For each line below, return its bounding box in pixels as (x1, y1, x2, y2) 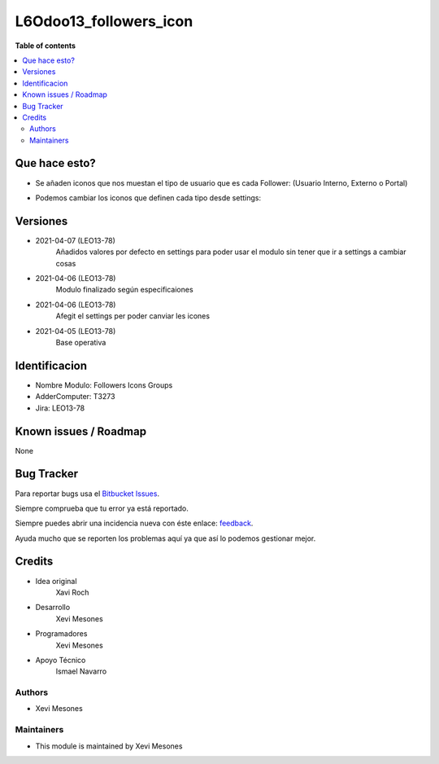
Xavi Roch (55, 587, 89, 597)
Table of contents (15, 41, 76, 50)
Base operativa (55, 338, 106, 347)
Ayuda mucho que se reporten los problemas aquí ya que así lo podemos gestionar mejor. (15, 533, 316, 543)
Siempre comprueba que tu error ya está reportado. (15, 503, 189, 513)
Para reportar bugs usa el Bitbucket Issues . (15, 489, 160, 498)
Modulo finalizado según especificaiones (55, 285, 194, 295)
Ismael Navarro (55, 666, 107, 676)
